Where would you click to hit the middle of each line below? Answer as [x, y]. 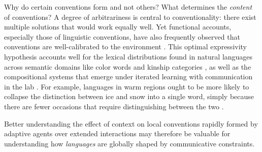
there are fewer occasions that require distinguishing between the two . [114, 106]
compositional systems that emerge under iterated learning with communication [128, 77]
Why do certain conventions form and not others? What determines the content [128, 7]
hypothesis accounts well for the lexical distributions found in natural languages [128, 56]
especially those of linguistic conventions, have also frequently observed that [122, 36]
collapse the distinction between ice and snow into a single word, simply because [129, 96]
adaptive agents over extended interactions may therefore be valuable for [117, 133]
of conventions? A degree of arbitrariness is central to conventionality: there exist [130, 17]
